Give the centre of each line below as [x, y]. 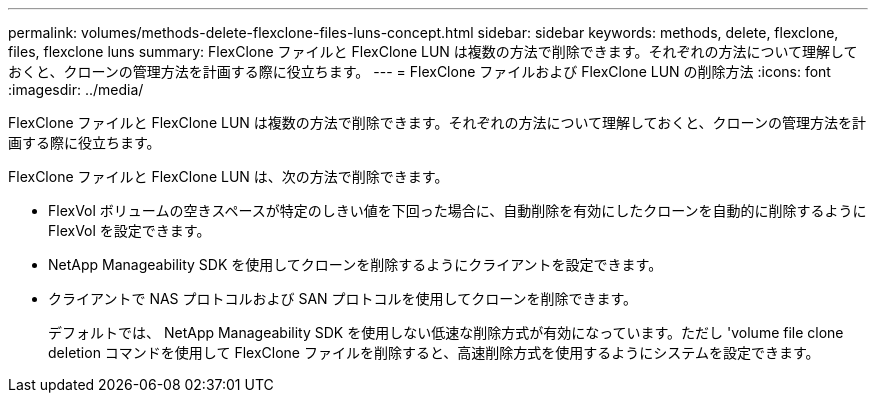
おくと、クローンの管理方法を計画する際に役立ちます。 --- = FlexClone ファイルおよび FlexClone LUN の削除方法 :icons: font [419, 71]
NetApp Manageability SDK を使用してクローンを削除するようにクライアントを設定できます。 [355, 264]
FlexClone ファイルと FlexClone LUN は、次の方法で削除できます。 [228, 176]
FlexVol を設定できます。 [129, 230]
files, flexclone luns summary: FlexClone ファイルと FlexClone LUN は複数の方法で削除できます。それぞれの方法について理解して [433, 51]
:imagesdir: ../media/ [76, 89]
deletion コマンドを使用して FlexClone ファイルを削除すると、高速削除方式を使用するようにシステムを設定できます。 [434, 352]
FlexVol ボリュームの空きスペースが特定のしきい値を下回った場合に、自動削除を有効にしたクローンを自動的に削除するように [457, 210]
